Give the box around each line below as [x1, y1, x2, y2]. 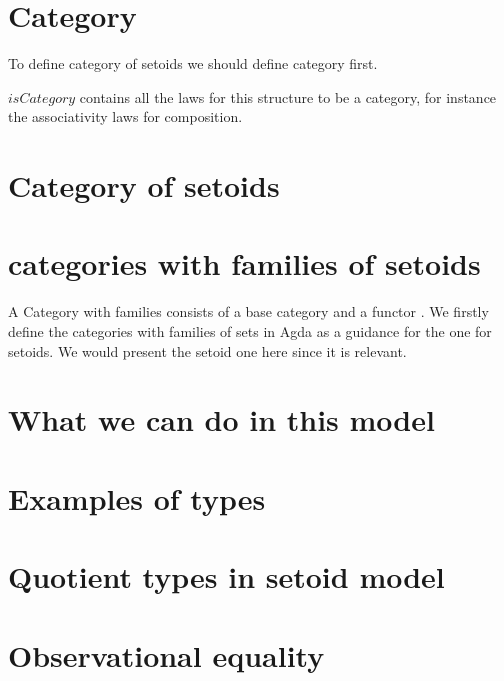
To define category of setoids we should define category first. [8, 53, 378, 74]
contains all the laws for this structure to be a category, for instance [79, 86, 497, 107]
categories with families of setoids [8, 243, 481, 284]
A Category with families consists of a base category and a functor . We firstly [8, 301, 489, 322]
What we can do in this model [8, 399, 435, 440]
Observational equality [8, 634, 325, 675]
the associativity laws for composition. [8, 106, 243, 127]
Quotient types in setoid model [8, 556, 445, 597]
